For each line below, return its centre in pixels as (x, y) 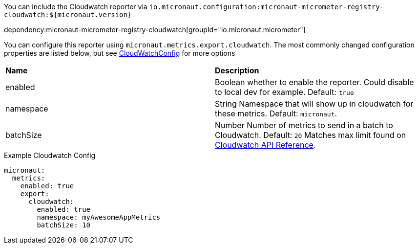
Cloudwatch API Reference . (265, 145)
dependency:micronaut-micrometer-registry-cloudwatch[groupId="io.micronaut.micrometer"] (155, 30)
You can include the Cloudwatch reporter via (76, 7)
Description (237, 70)
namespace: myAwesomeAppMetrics (99, 217)
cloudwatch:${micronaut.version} (68, 15)
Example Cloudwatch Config (50, 155)
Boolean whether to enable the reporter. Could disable (314, 82)
